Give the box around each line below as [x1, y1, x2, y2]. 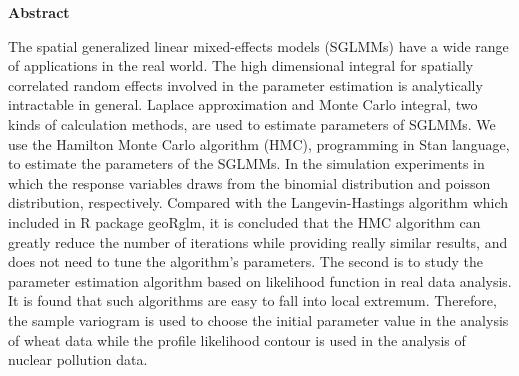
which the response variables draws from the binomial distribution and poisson [8, 172, 491, 193]
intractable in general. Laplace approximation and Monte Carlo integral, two [8, 94, 478, 115]
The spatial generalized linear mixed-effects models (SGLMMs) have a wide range [8, 35, 509, 56]
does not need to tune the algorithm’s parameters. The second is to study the [8, 251, 483, 272]
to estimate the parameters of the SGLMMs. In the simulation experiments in [8, 153, 485, 174]
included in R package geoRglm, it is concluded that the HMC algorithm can [8, 211, 481, 232]
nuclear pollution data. [8, 349, 148, 370]
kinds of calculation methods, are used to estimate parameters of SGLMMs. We [8, 113, 496, 134]
